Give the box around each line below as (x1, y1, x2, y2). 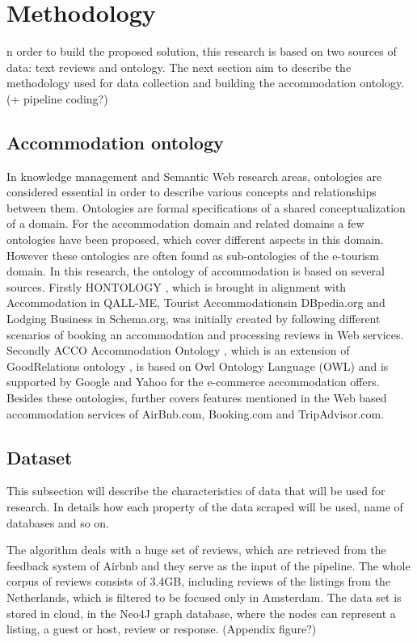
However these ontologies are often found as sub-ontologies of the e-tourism (6, 246, 379, 263)
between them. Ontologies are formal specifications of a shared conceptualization (6, 199, 406, 216)
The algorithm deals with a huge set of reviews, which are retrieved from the (6, 541, 386, 558)
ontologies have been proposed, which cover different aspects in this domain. (6, 231, 384, 248)
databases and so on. (6, 514, 110, 531)
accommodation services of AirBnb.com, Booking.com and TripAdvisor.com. (6, 405, 385, 422)
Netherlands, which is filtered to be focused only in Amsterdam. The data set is (6, 588, 402, 605)
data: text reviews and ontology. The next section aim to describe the (6, 58, 352, 75)
